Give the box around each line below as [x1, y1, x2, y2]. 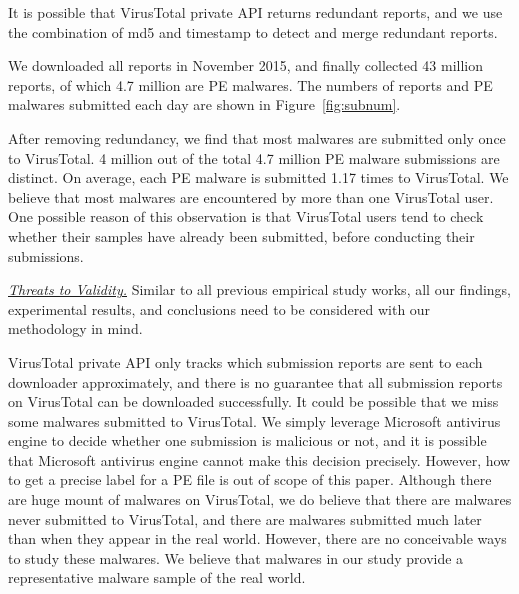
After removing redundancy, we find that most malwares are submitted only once [8, 127, 506, 148]
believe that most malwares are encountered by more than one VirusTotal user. [8, 186, 494, 207]
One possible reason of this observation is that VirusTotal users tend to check [8, 206, 484, 227]
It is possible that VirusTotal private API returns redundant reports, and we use [8, 2, 503, 22]
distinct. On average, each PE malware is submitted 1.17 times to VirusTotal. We [8, 167, 509, 188]
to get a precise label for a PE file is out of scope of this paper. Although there [8, 469, 492, 490]
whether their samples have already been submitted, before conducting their [8, 225, 475, 246]
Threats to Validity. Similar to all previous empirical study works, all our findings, [8, 279, 512, 300]
